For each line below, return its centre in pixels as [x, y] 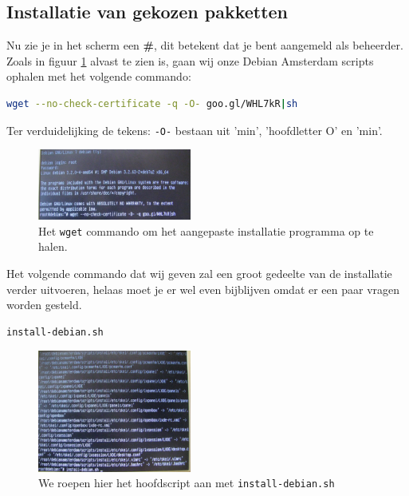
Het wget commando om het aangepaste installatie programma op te [206, 230]
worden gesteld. [44, 305]
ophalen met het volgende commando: [99, 76]
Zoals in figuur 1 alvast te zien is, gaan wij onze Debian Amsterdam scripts [190, 60]
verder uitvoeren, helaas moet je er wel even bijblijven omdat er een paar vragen [203, 289]
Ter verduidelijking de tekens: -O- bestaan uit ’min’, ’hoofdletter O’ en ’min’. [195, 130]
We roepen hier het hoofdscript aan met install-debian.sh [187, 483]
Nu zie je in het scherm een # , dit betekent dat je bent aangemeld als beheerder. [205, 45]
